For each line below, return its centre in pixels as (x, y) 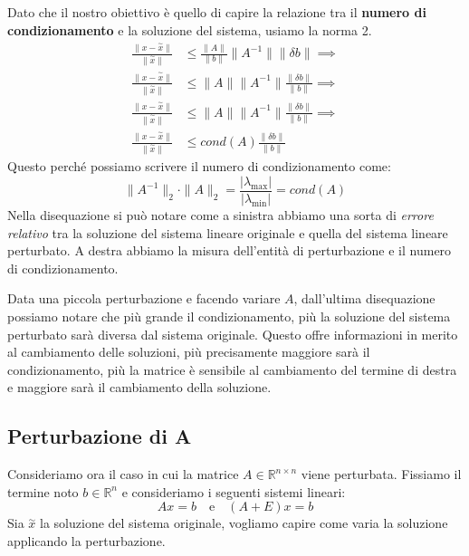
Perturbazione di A (100, 436)
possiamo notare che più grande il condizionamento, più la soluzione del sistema (229, 316)
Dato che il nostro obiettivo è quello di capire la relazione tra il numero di (217, 12)
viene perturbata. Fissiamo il (381, 474)
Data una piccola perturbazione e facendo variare (144, 298)
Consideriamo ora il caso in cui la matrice (123, 474)
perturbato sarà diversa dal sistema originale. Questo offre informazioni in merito (233, 334)
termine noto (43, 491)
